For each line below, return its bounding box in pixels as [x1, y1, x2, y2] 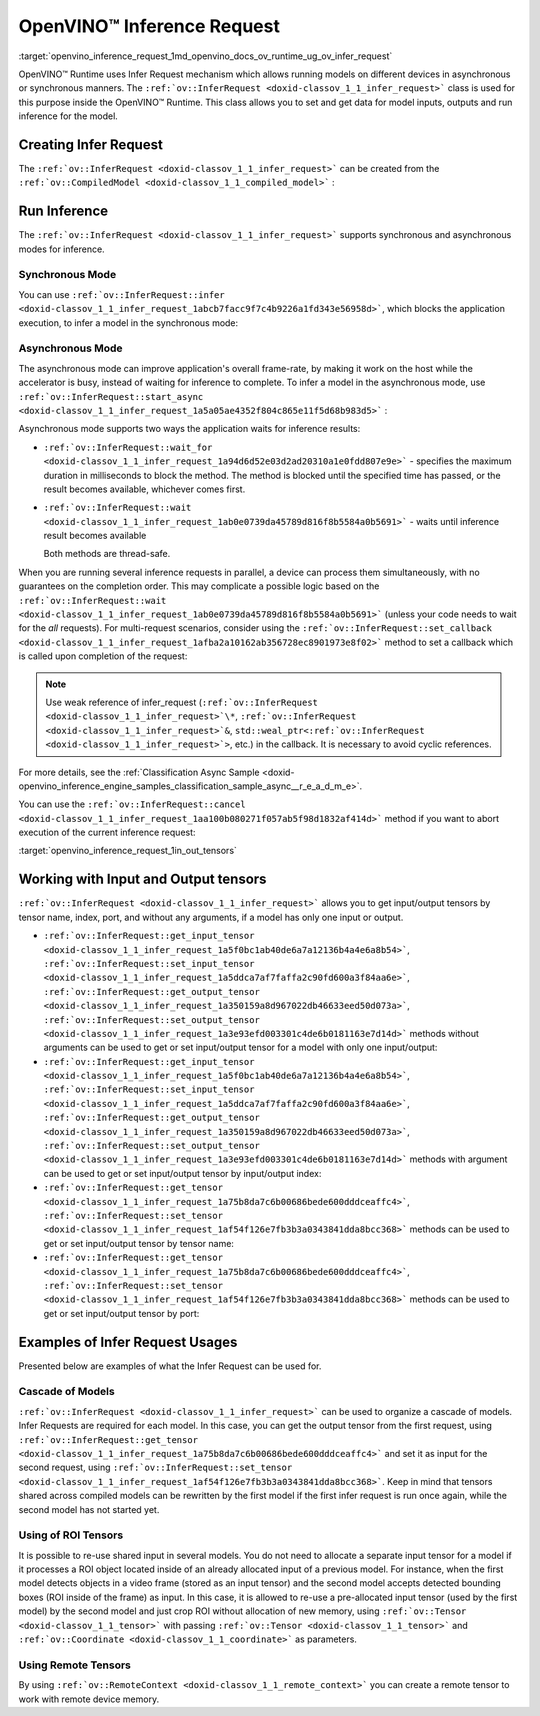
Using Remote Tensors [18, 1658, 132, 1672]
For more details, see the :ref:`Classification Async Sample [18, 766, 260, 778]
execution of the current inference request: [18, 826, 196, 839]
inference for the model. [18, 110, 119, 122]
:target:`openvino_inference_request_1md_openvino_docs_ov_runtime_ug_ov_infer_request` [18, 50, 393, 62]
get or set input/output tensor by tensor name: [43, 1237, 235, 1249]
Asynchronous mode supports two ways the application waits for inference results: [18, 423, 361, 435]
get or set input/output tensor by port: [43, 1307, 200, 1319]
